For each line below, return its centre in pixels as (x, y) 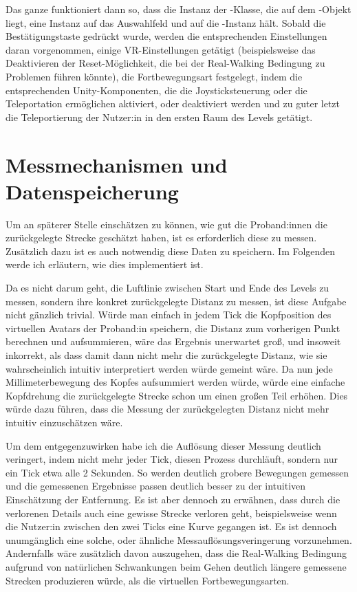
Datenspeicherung (92, 191)
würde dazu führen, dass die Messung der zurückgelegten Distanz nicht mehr (167, 409)
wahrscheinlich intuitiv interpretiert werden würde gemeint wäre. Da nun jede (169, 368)
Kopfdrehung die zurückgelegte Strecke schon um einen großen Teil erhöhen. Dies (177, 395)
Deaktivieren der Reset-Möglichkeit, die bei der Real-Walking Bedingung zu (165, 63)
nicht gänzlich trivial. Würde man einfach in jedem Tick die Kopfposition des (169, 315)
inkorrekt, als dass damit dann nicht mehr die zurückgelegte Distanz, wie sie (166, 355)
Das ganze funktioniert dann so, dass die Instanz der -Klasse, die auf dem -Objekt (178, 9)
